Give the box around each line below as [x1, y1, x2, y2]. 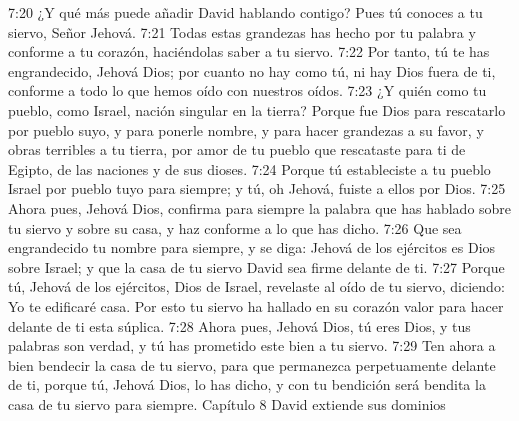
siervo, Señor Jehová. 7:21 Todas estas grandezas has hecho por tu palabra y [8, 21, 476, 42]
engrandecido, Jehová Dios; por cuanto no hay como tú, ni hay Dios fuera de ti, [8, 60, 496, 81]
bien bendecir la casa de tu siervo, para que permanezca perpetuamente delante [8, 354, 496, 375]
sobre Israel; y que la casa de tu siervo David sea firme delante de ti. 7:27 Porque [8, 256, 505, 277]
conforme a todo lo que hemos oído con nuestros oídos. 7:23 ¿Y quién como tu [8, 80, 487, 101]
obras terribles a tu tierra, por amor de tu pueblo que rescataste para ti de [8, 139, 466, 160]
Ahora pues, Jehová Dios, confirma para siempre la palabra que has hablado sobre [8, 197, 512, 218]
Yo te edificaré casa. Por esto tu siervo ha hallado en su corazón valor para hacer [8, 295, 504, 316]
